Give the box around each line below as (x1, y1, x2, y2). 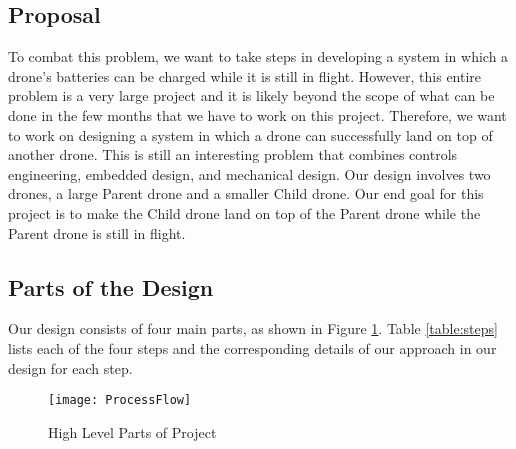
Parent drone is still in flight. (8, 222, 186, 243)
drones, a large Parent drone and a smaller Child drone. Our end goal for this (8, 183, 484, 204)
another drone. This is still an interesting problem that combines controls (8, 144, 458, 165)
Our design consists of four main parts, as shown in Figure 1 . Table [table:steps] (8, 318, 498, 339)
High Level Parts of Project (48, 421, 217, 442)
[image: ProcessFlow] (48, 393, 192, 408)
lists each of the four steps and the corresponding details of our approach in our (8, 337, 497, 358)
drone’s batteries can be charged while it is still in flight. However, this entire (8, 65, 482, 86)
